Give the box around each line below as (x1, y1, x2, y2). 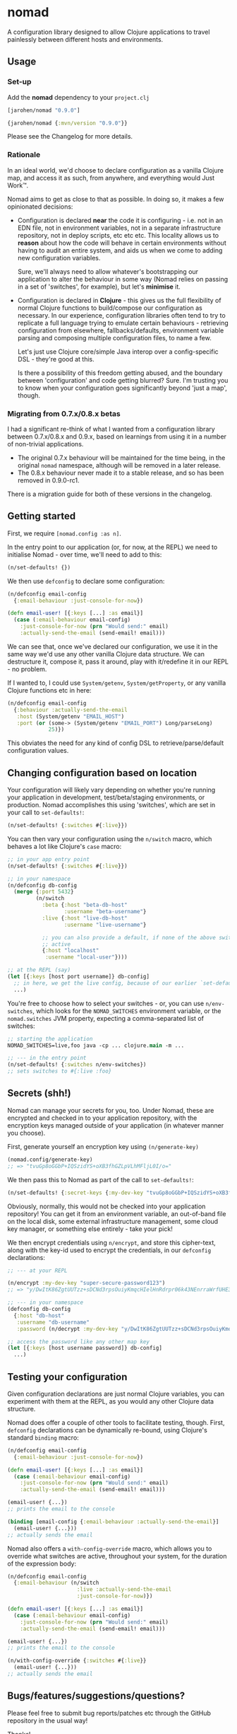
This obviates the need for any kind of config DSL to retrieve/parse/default (7, 739, 224, 747)
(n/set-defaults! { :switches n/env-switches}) (7, 1061, 147, 1068)
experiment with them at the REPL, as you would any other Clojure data (7, 1397, 214, 1405)
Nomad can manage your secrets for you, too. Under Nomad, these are (7, 1106, 214, 1114)
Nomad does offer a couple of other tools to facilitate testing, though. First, (7, 1418, 225, 1426)
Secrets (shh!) (7, 1087, 72, 1099)
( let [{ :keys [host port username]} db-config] (7, 973, 150, 981)
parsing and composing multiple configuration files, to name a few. (17, 333, 212, 342)
